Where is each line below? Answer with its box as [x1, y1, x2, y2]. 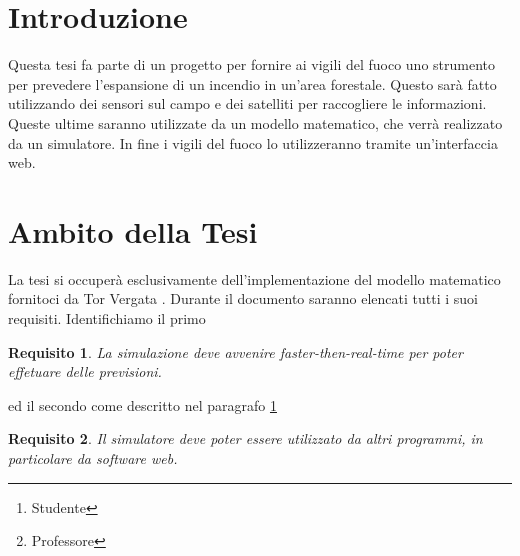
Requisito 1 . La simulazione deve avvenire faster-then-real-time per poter [8, 341, 463, 362]
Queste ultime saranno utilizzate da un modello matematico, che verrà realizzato [8, 112, 503, 133]
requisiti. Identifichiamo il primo [8, 308, 206, 328]
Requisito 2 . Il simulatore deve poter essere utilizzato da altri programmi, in [8, 428, 483, 449]
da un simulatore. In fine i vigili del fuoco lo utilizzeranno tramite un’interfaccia [8, 132, 498, 153]
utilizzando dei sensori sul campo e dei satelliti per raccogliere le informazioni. [8, 93, 487, 114]
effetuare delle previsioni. [8, 361, 162, 382]
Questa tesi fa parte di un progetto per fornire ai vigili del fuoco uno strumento [8, 54, 496, 75]
